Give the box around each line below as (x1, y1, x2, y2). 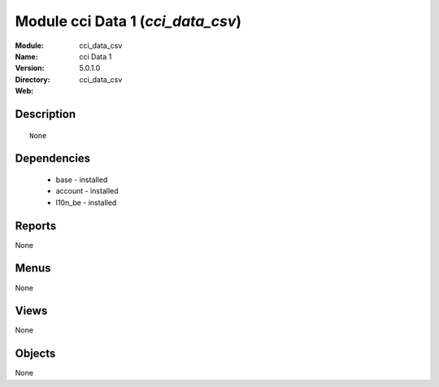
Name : (15, 51, 38, 61)
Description (15, 107, 76, 121)
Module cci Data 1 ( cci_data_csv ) (15, 12, 242, 30)
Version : (15, 63, 45, 73)
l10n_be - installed (55, 198, 117, 207)
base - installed (55, 175, 108, 185)
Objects (15, 346, 56, 361)
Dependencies (15, 151, 91, 166)
